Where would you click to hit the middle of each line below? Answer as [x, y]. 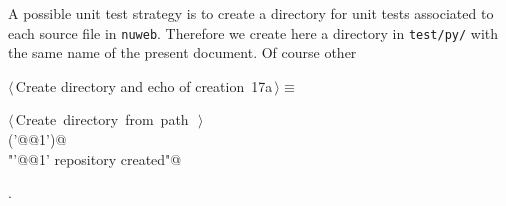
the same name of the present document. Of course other [182, 52]
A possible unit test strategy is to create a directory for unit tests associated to [251, 13]
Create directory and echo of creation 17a [144, 85]
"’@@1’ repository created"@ [95, 158]
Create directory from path [102, 119]
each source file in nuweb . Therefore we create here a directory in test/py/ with [253, 32]
